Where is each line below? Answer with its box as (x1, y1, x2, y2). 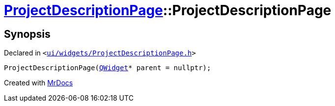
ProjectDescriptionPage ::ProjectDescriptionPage (4, 2, 332, 19)
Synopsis (4, 27, 51, 40)
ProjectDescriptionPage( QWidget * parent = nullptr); (4, 64, 211, 72)
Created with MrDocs (4, 79, 73, 87)
